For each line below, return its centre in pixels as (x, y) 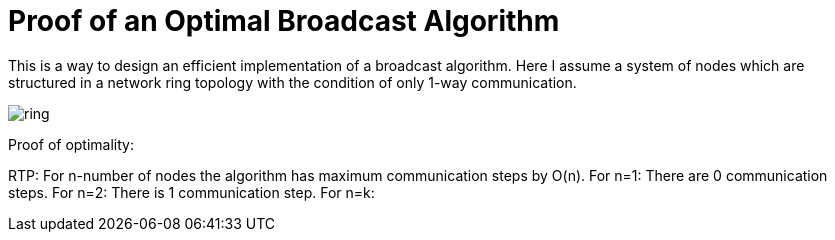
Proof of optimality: (71, 144)
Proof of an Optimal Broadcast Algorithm (284, 21)
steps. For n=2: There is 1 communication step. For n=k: (191, 192)
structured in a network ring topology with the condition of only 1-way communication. (292, 82)
